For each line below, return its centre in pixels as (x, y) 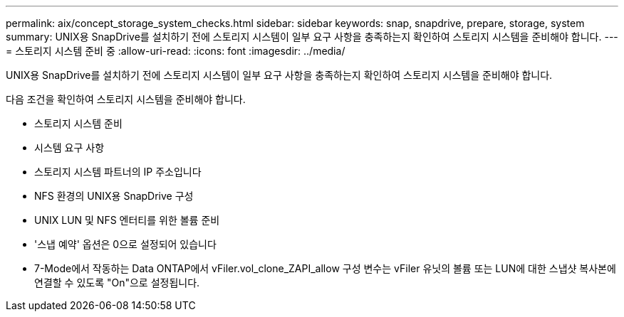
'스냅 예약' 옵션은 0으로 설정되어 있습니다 (125, 244)
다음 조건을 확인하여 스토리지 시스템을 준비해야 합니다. (126, 99)
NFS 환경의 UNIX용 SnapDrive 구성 (114, 196)
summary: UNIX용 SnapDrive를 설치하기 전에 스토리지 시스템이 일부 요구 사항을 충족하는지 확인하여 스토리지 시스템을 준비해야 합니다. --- (312, 37)
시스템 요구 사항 (69, 147)
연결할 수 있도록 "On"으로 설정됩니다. (117, 283)
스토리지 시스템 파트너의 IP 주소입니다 (118, 172)
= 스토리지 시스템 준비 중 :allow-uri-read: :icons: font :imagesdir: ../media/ (176, 51)
